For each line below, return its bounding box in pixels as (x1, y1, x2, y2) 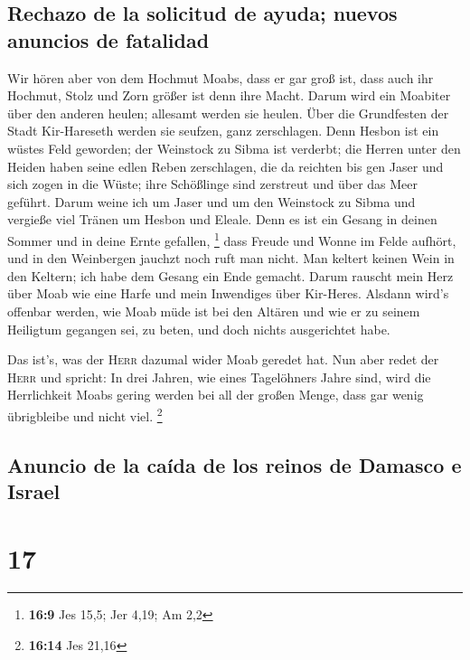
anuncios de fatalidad (7, 25, 210, 53)
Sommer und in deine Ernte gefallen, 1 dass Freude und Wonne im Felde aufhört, (7, 228, 456, 250)
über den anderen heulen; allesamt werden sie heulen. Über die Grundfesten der (7, 103, 449, 122)
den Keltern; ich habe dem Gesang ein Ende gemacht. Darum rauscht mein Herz (7, 266, 454, 285)
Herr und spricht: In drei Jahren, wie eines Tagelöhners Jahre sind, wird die (7, 367, 431, 386)
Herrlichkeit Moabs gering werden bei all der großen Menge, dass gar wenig (7, 385, 424, 404)
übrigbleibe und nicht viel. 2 (7, 403, 163, 425)
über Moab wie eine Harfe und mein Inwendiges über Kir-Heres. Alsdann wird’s (7, 284, 449, 303)
